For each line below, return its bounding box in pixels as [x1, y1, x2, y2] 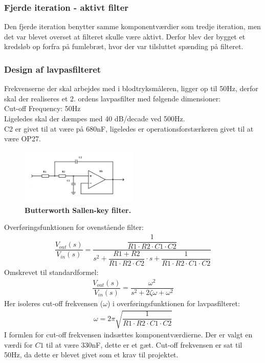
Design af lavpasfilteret [4, 62, 101, 75]
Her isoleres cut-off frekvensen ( [4, 297, 103, 308]
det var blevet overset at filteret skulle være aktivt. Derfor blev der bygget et [4, 31, 246, 41]
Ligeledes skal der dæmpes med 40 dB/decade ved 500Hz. [4, 113, 185, 123]
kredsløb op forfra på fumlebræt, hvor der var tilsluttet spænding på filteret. [4, 41, 244, 52]
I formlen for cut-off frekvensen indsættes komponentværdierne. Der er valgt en [4, 329, 253, 340]
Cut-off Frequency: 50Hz [4, 103, 81, 114]
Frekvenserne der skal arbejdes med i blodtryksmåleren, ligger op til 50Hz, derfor [4, 83, 258, 94]
